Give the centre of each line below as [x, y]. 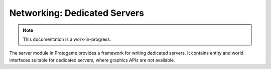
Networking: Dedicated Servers [77, 13]
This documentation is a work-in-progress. [67, 39]
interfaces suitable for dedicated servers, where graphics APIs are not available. [92, 60]
